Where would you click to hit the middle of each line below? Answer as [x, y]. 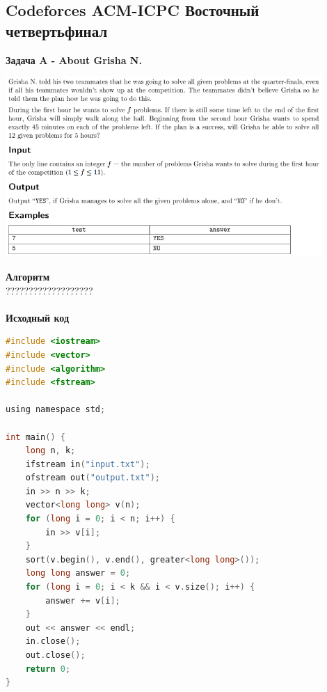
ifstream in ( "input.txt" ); [88, 464]
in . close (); [53, 642]
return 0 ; [48, 669]
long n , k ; [50, 451]
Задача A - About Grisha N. [74, 60]
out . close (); [55, 655]
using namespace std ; [56, 410]
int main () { [35, 437]
